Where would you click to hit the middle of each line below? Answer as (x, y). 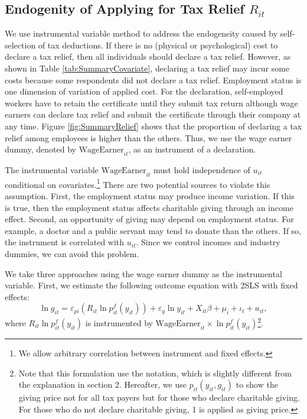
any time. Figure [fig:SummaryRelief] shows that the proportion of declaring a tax (153, 126)
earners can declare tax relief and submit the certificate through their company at (153, 114)
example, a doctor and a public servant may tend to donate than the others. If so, (153, 230)
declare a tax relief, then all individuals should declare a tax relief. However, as (148, 56)
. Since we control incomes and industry (208, 242)
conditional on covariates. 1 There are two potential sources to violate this (138, 183)
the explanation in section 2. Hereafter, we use (102, 384)
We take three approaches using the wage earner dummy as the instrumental (143, 273)
